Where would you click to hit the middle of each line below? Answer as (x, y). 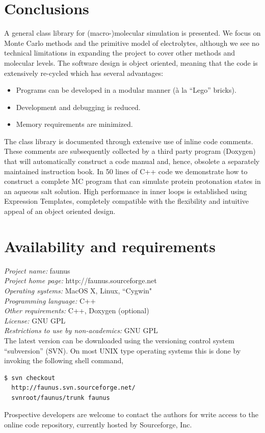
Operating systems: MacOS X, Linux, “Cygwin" (78, 290)
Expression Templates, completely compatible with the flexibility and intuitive (126, 201)
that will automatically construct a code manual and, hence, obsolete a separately (132, 161)
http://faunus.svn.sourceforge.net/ (73, 388)
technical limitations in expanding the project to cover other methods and (120, 53)
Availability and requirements (110, 246)
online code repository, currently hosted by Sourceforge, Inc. (98, 425)
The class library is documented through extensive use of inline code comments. (129, 141)
